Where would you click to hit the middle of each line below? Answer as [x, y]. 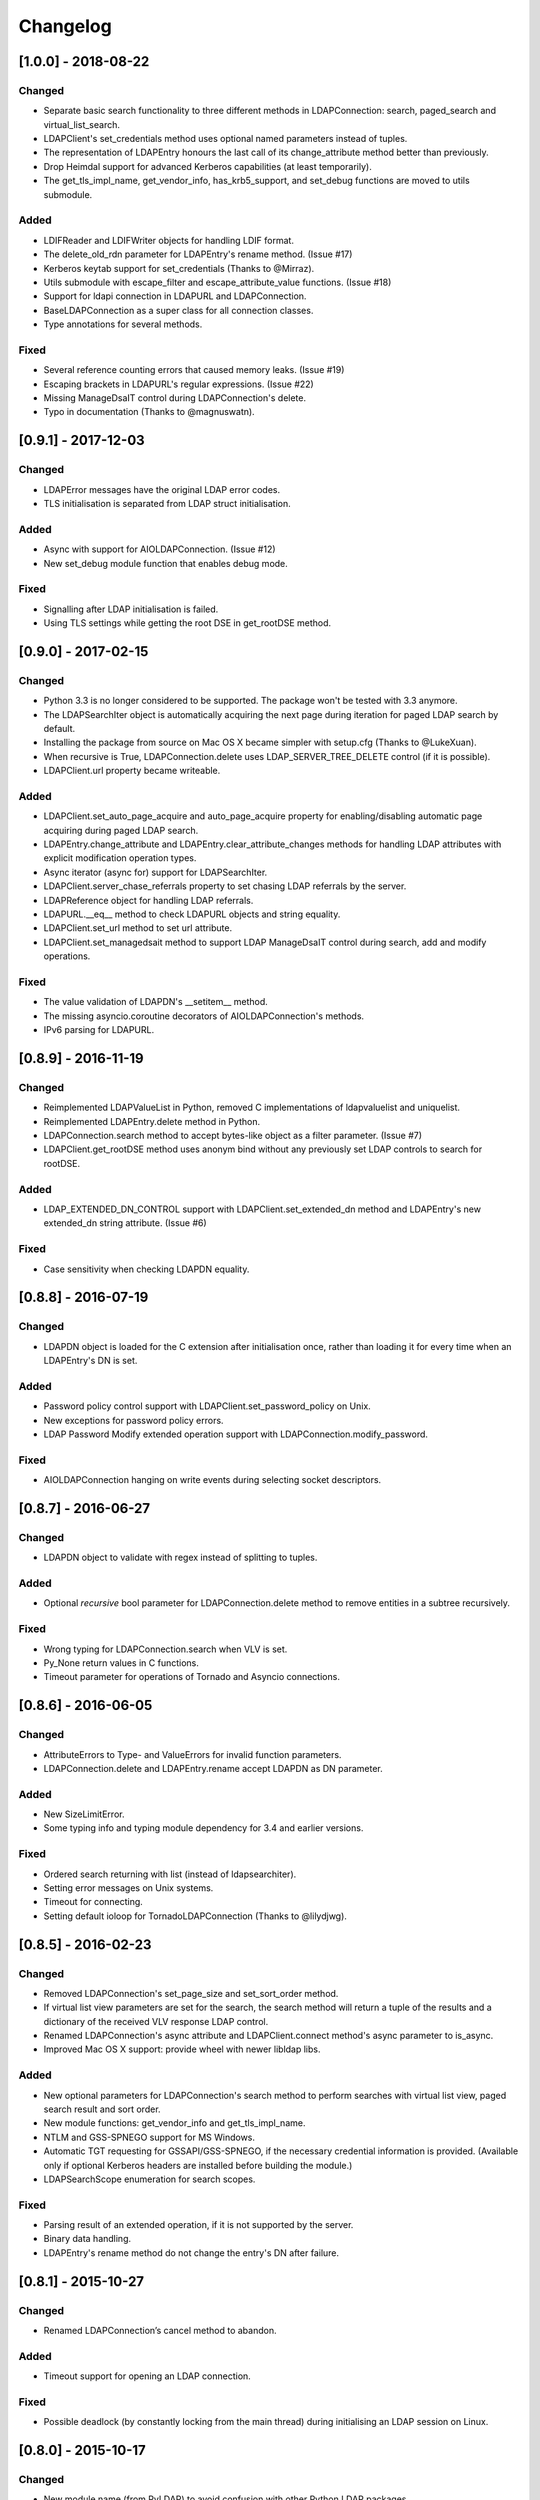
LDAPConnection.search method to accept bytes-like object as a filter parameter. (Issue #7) [233, 1136]
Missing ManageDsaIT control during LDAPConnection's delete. [175, 398]
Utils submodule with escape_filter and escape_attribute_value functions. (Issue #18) [217, 282]
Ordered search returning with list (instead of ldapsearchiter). [170, 1874]
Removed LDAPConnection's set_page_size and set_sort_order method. [191, 1993]
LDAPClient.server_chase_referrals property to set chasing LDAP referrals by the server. [225, 886]
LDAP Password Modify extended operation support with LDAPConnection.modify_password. [236, 1434]
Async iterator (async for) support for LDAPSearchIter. [155, 872]
